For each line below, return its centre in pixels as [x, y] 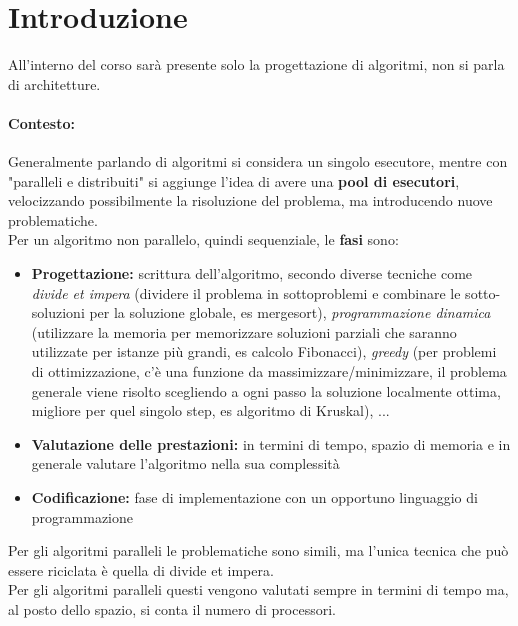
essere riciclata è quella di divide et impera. [141, 569]
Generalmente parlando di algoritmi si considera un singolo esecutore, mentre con [258, 161]
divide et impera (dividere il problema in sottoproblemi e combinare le [246, 292]
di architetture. [54, 83]
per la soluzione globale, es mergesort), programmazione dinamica [290, 312]
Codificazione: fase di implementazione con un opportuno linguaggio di [254, 497]
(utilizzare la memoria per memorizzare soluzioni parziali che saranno [244, 331]
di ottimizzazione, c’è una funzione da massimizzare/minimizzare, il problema [269, 371]
